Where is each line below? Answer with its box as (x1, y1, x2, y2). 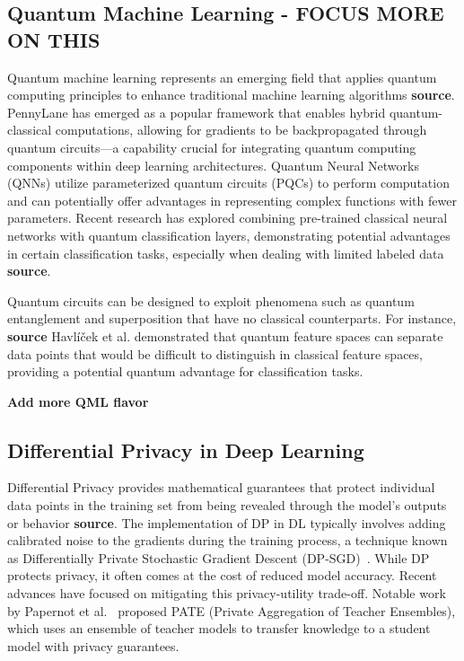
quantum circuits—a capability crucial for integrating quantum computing (7, 137, 416, 156)
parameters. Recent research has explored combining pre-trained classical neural (7, 208, 448, 227)
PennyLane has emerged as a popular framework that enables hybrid (7, 102, 386, 121)
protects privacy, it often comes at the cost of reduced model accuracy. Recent (7, 566, 437, 585)
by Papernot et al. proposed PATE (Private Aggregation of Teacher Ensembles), (7, 601, 456, 620)
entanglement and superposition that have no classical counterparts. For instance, (7, 309, 457, 328)
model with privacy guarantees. (7, 636, 179, 655)
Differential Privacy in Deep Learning (7, 436, 364, 463)
